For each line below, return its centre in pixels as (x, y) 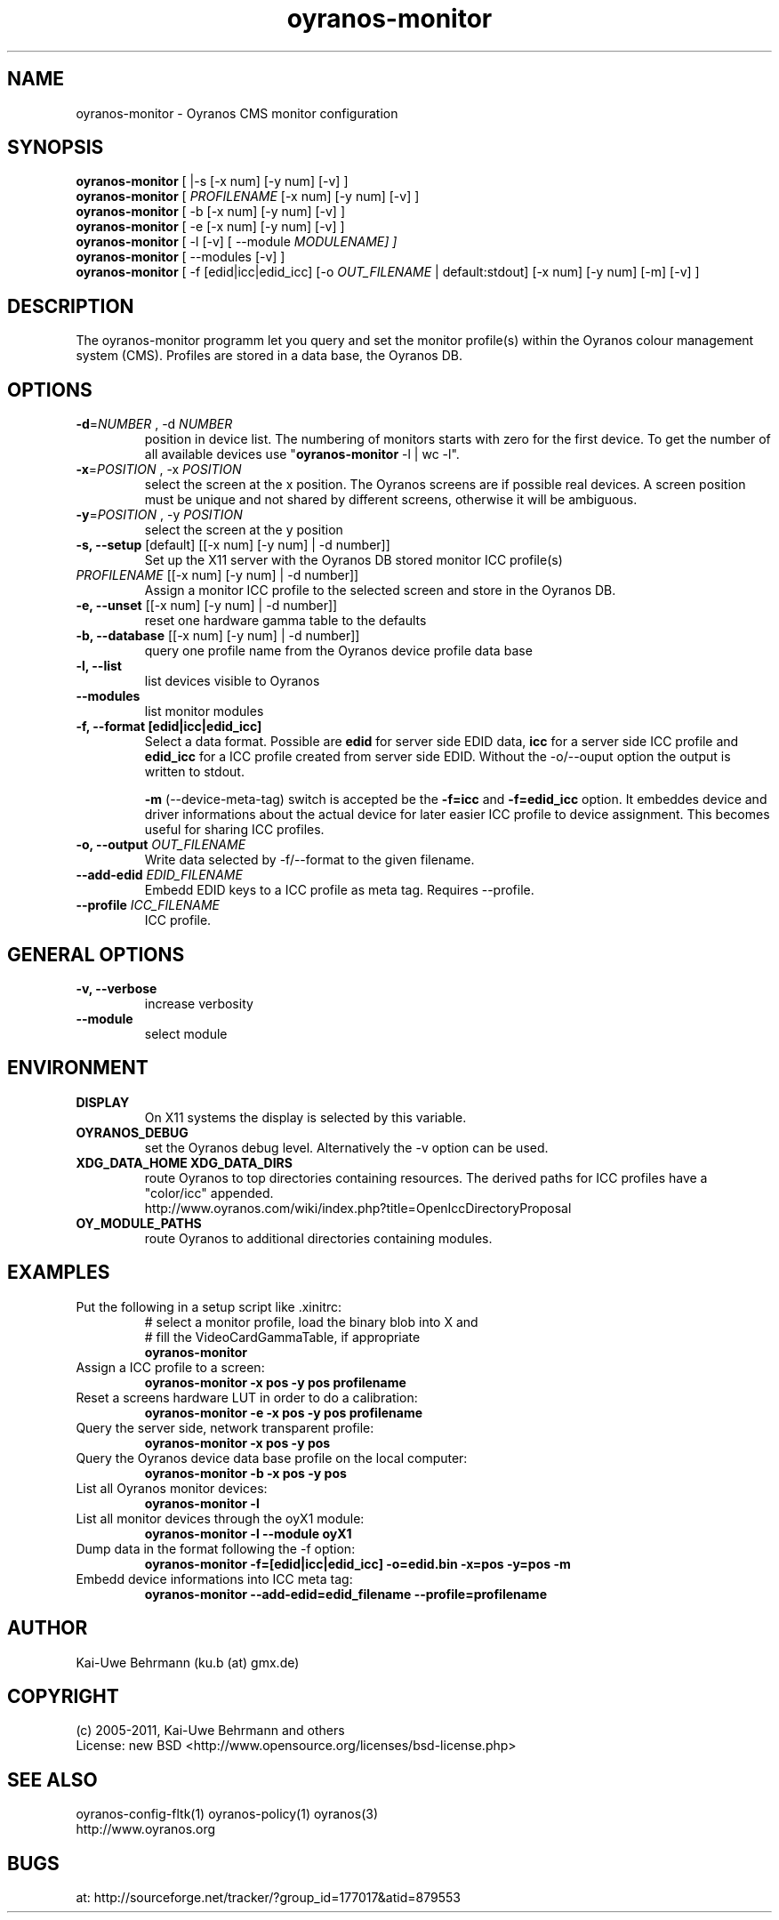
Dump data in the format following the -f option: (216, 1548)
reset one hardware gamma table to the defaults (285, 621)
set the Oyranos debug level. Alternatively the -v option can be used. (346, 1147)
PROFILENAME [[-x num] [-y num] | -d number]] (217, 575)
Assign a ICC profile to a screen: (170, 1367)
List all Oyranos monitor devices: (172, 1488)
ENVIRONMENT (78, 1068)
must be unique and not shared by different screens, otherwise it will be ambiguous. (391, 500)
